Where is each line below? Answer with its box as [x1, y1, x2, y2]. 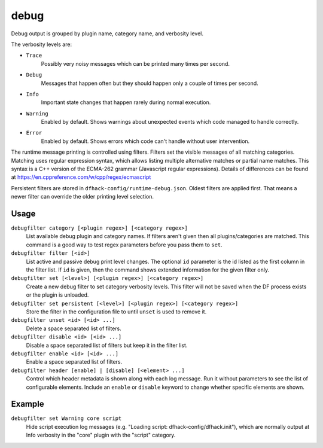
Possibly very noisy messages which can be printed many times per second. [41, 60, 230, 67]
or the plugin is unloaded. [26, 291, 89, 298]
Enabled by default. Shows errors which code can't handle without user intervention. [41, 138, 250, 145]
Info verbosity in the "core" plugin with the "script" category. [26, 431, 176, 439]
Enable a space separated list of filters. [26, 358, 123, 365]
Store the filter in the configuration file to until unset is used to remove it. [26, 308, 207, 315]
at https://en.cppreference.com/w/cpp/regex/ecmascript [11, 173, 151, 181]
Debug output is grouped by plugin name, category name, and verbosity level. [11, 30, 203, 37]
